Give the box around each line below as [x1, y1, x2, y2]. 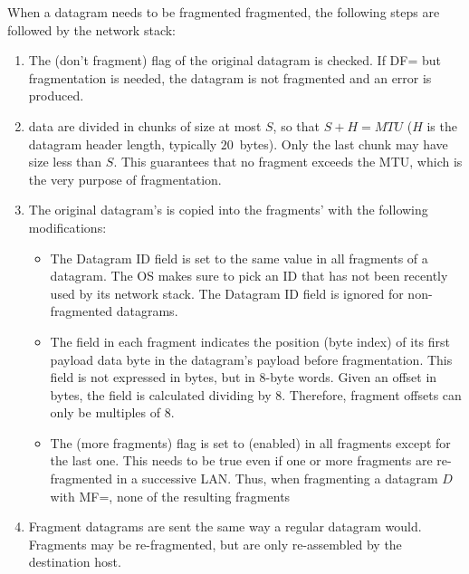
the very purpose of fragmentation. [28, 169, 222, 188]
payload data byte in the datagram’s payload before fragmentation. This [50, 349, 453, 368]
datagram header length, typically [28, 134, 217, 153]
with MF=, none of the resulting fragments [50, 486, 291, 505]
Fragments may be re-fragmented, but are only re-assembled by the [28, 534, 402, 553]
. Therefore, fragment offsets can [282, 385, 462, 404]
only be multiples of [50, 403, 161, 422]
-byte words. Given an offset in [265, 368, 437, 387]
